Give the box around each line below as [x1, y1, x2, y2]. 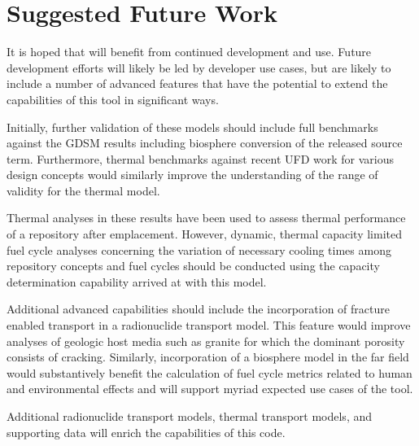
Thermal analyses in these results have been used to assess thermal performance [7, 209, 406, 226]
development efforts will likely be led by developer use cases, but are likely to [7, 59, 391, 76]
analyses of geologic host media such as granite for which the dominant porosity [7, 332, 405, 349]
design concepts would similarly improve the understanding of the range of [7, 166, 378, 183]
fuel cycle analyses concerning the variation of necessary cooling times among [7, 241, 391, 258]
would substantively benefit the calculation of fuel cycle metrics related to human [7, 364, 412, 381]
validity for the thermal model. [7, 181, 160, 199]
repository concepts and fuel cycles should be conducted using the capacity [7, 257, 380, 274]
